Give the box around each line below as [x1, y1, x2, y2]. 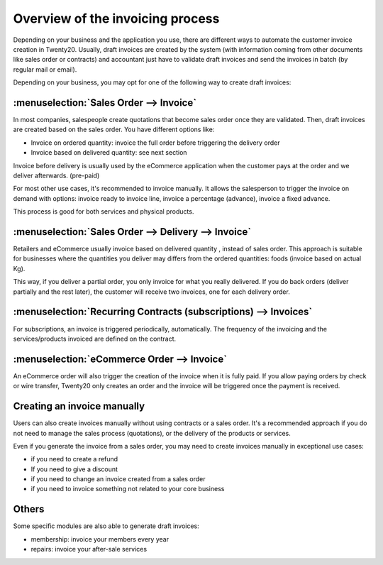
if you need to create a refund [30, 455, 118, 463]
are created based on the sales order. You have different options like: [13, 125, 215, 134]
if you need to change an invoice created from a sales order [30, 475, 206, 483]
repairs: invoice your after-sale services [30, 545, 148, 554]
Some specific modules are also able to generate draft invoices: [13, 522, 200, 530]
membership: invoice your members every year [30, 534, 170, 543]
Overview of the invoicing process [13, 11, 220, 26]
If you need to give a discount [30, 465, 118, 473]
